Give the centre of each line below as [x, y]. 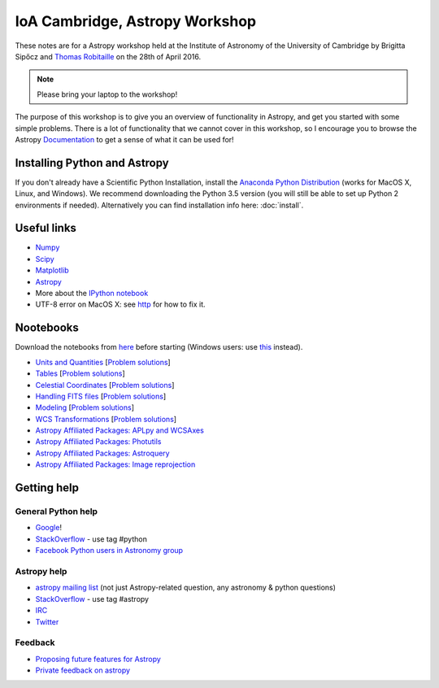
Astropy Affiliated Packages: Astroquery [102, 453]
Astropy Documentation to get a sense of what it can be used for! [125, 139]
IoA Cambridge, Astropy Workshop [135, 21]
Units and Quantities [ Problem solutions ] [103, 362]
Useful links [46, 228]
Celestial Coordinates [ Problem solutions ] [105, 385]
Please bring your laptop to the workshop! [107, 94]
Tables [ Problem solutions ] [80, 373]
